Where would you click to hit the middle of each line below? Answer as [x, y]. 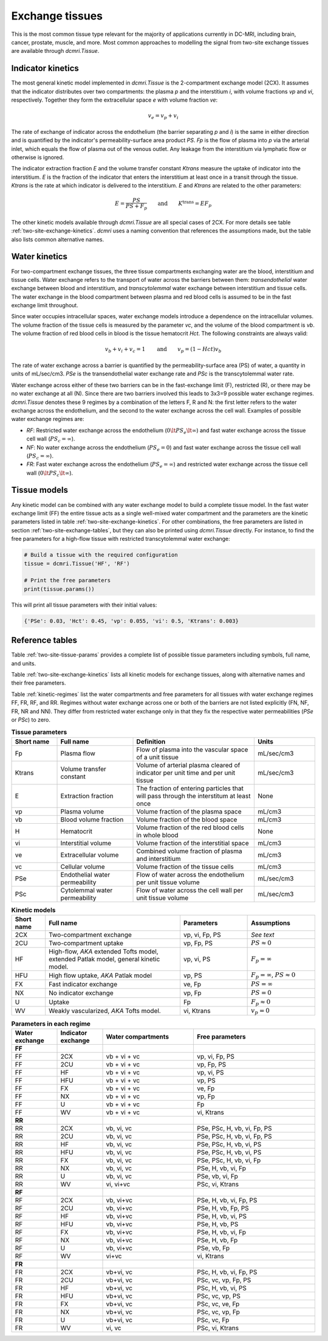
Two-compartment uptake [86, 943]
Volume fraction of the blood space [187, 820]
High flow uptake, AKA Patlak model [100, 975]
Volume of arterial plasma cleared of [188, 765]
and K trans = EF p [185, 204]
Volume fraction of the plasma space [189, 811]
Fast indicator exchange [83, 984]
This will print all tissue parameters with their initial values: [84, 605]
